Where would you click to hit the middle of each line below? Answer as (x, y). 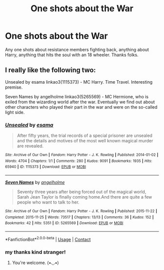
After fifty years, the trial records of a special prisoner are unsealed (85, 135)
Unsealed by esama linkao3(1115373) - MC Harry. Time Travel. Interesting (79, 82)
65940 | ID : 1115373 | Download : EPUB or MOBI (46, 167)
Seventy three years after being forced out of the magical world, (82, 192)
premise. (14, 87)
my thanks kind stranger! (35, 252)
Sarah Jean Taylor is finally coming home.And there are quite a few (84, 197)
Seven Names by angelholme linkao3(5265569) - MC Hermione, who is (77, 96)
